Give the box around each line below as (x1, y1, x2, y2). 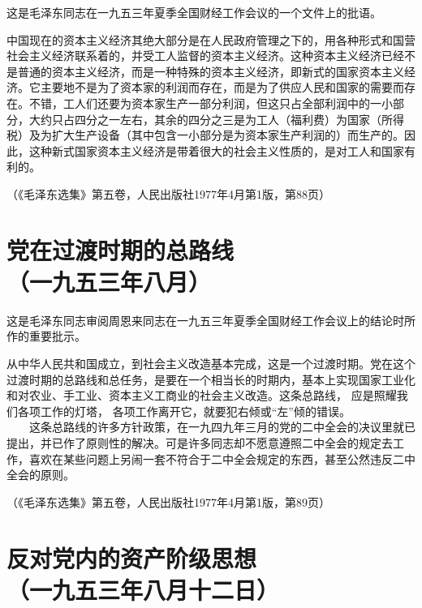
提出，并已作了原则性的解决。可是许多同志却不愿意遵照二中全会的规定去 (6, 435, 393, 451)
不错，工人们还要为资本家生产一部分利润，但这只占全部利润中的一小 (28, 94, 393, 111)
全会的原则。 (6, 466, 75, 483)
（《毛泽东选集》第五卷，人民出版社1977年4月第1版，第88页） (6, 185, 330, 202)
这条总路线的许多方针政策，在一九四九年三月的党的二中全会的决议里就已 (28, 418, 416, 435)
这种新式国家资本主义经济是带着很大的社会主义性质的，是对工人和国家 (28, 142, 404, 159)
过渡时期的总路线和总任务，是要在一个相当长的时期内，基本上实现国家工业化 (6, 370, 416, 387)
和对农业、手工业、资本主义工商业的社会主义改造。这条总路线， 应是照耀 (6, 387, 397, 404)
